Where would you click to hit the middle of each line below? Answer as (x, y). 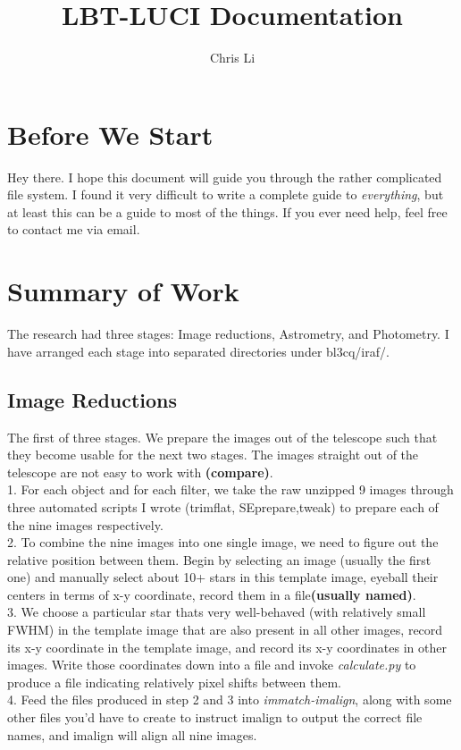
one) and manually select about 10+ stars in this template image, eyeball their (223, 577)
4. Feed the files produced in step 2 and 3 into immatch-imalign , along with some (230, 699)
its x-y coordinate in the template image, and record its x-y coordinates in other (227, 647)
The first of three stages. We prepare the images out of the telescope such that (222, 437)
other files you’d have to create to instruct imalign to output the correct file (215, 717)
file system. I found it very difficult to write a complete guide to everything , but (226, 194)
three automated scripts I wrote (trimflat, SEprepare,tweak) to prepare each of (223, 506)
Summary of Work (123, 291)
